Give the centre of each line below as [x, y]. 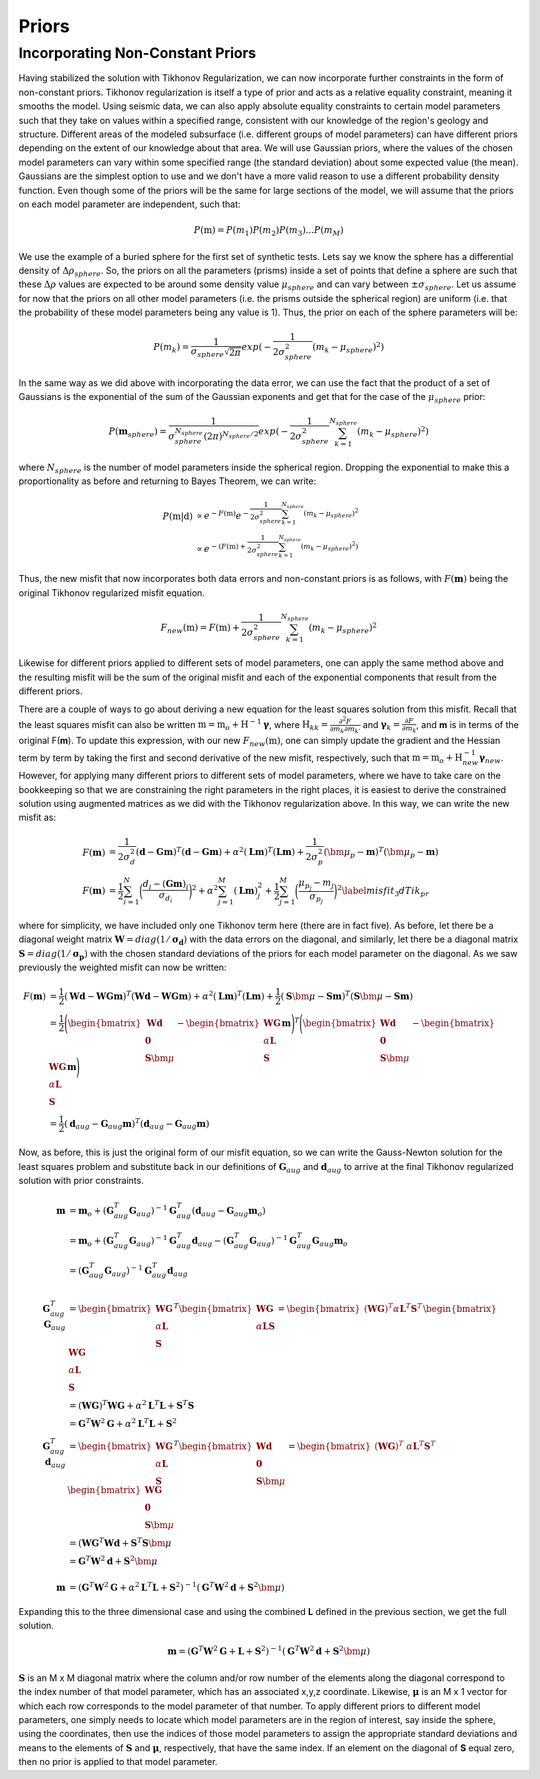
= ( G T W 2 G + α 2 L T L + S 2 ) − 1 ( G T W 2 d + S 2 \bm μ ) [176, 1587]
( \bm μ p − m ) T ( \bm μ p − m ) [381, 852]
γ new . [491, 758]
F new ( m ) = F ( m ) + [200, 628]
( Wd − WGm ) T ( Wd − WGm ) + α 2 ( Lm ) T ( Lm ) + [168, 995]
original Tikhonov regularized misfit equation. [111, 592]
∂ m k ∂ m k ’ [345, 729]
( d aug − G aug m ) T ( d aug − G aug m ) [136, 1123]
